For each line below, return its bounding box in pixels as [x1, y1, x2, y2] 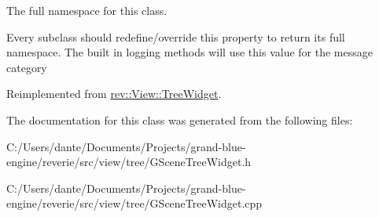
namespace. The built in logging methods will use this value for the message [6, 44, 373, 60]
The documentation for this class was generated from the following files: [6, 111, 353, 128]
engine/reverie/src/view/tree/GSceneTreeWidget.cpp [6, 195, 263, 212]
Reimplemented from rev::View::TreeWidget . [6, 85, 222, 102]
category [6, 59, 47, 75]
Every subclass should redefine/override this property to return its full [6, 28, 345, 45]
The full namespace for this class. [6, 2, 167, 18]
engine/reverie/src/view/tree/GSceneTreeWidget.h [6, 154, 252, 170]
